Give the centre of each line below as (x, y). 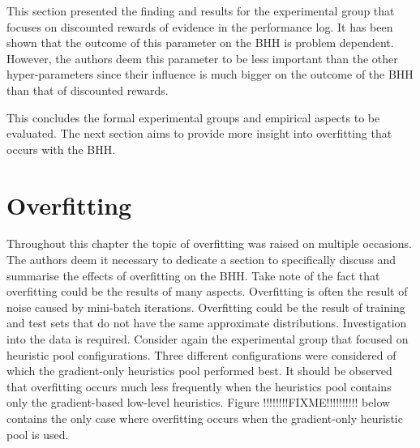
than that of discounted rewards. (88, 90)
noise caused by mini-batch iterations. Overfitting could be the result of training (206, 307)
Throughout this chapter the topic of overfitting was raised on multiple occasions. (209, 243)
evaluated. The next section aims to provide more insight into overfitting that (199, 133)
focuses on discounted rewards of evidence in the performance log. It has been (200, 26)
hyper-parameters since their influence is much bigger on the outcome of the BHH (210, 74)
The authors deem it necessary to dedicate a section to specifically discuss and (201, 260)
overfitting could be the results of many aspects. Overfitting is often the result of (207, 291)
